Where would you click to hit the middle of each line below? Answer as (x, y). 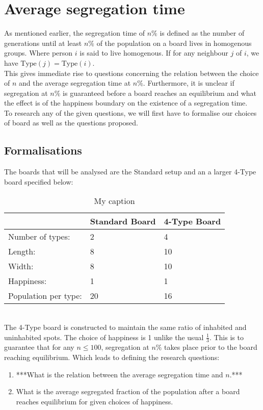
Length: (22, 251)
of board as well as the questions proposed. (71, 123)
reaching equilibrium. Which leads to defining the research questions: (112, 357)
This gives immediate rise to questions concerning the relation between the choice (131, 73)
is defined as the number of (202, 33)
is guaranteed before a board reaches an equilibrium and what (160, 93)
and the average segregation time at (75, 83)
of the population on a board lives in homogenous (174, 43)
